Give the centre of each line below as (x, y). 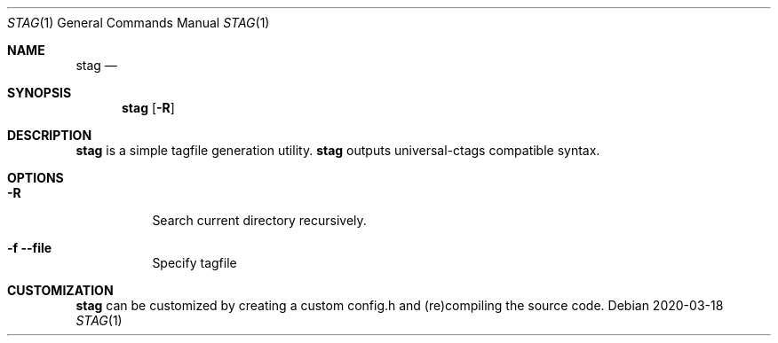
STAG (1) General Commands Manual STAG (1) (139, 23)
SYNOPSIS (40, 93)
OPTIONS (36, 178)
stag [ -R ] (148, 108)
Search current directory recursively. (259, 220)
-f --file (30, 248)
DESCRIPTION (50, 135)
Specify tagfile (194, 263)
